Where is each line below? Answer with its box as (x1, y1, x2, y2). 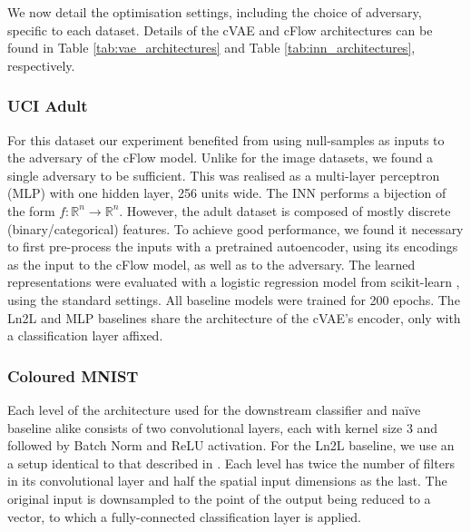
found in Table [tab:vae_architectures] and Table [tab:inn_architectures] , (7, 38, 416, 57)
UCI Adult (7, 94, 88, 117)
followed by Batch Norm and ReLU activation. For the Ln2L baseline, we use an (7, 436, 455, 455)
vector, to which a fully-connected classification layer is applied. (7, 507, 361, 526)
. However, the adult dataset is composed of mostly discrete (119, 201, 451, 220)
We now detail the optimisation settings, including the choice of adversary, (7, 3, 422, 21)
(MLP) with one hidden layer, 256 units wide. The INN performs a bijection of (7, 183, 446, 202)
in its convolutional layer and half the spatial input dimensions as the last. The (7, 471, 447, 490)
